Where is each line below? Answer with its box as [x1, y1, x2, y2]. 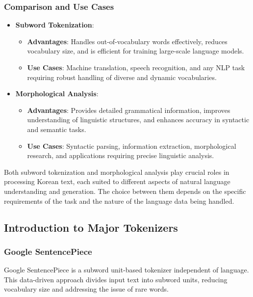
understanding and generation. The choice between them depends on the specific [4, 186, 246, 196]
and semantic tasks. [27, 124, 86, 134]
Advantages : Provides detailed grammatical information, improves [27, 105, 230, 115]
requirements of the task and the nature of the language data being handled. [4, 195, 234, 206]
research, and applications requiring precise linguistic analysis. [27, 150, 214, 161]
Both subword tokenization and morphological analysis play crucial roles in [4, 166, 229, 177]
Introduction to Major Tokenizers [4, 219, 178, 235]
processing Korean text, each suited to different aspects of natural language [4, 176, 230, 187]
